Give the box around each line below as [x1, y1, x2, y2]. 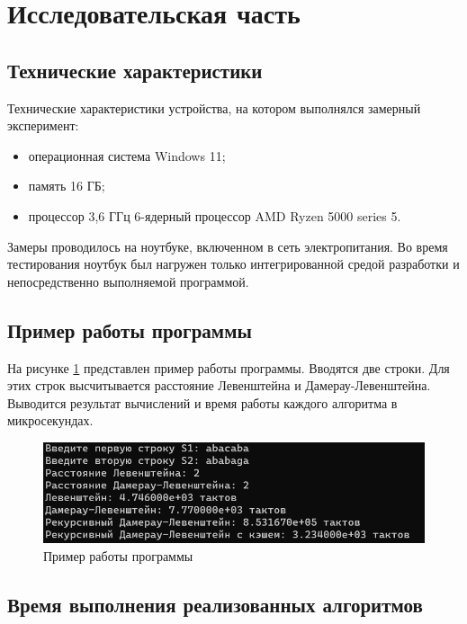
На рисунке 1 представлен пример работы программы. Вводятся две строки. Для [7, 358, 450, 377]
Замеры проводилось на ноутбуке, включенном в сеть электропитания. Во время [7, 236, 448, 255]
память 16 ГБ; [28, 176, 105, 195]
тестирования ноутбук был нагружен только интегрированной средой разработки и [7, 254, 460, 273]
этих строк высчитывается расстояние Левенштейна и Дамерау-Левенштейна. [7, 376, 431, 395]
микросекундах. [7, 411, 94, 430]
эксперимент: [7, 116, 79, 135]
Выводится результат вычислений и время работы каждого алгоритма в [7, 393, 398, 412]
